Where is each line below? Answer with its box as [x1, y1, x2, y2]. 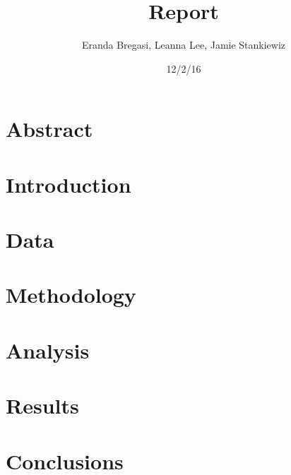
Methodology [6, 280, 136, 309]
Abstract [6, 114, 93, 143]
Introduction [6, 169, 131, 198]
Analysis [6, 335, 90, 364]
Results [6, 391, 79, 420]
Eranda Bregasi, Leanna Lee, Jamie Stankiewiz [81, 37, 286, 52]
